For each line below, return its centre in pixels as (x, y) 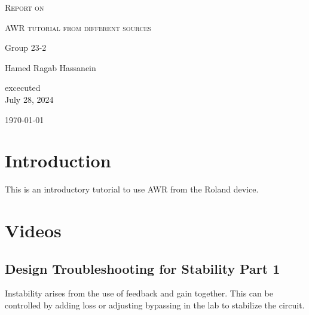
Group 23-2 (26, 48)
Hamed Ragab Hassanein (51, 67)
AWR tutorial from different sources (78, 27)
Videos (33, 230)
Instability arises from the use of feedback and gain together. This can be (139, 293)
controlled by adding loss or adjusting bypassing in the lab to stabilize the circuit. (155, 305)
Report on (25, 7)
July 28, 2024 (29, 99)
